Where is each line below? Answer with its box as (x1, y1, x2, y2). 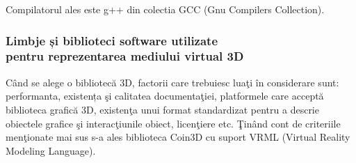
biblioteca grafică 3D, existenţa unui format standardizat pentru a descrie (6, 102, 319, 116)
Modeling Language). (6, 143, 96, 157)
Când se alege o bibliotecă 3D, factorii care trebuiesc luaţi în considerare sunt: (6, 75, 339, 89)
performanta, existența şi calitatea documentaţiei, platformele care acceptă (6, 88, 324, 103)
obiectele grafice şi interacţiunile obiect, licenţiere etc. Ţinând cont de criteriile (6, 116, 341, 130)
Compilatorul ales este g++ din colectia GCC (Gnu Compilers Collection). (6, 2, 325, 16)
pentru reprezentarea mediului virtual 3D (6, 47, 244, 65)
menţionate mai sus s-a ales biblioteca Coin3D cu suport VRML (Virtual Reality (6, 130, 350, 144)
